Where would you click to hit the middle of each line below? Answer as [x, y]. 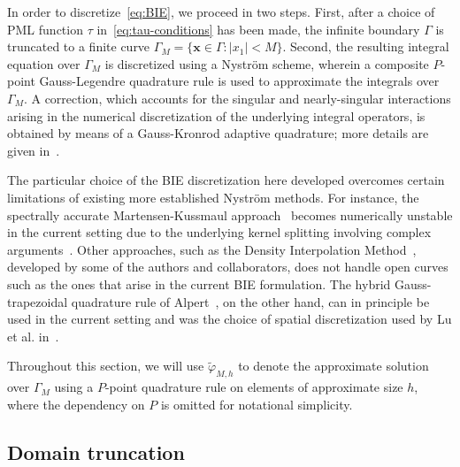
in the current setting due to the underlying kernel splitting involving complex [219, 232]
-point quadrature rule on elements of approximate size [254, 387]
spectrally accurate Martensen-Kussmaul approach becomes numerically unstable [230, 214]
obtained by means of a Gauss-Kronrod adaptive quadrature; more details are [218, 133]
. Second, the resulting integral [366, 46]
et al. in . [33, 336]
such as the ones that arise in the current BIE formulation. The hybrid [199, 283]
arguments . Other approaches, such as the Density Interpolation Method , [212, 249]
